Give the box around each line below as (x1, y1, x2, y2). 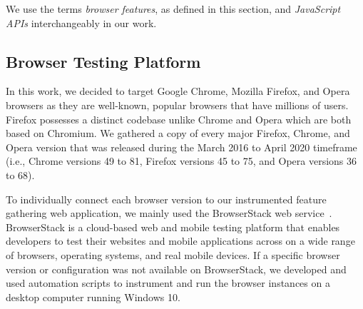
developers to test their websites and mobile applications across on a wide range (6, 233, 355, 248)
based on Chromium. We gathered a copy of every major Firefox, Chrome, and (6, 126, 350, 141)
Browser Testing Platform (6, 50, 201, 72)
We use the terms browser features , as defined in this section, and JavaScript (6, 1, 341, 16)
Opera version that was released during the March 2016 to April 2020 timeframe (6, 139, 357, 154)
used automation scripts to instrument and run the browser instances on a (6, 275, 330, 290)
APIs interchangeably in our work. (6, 15, 157, 30)
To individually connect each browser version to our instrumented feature (6, 191, 327, 206)
